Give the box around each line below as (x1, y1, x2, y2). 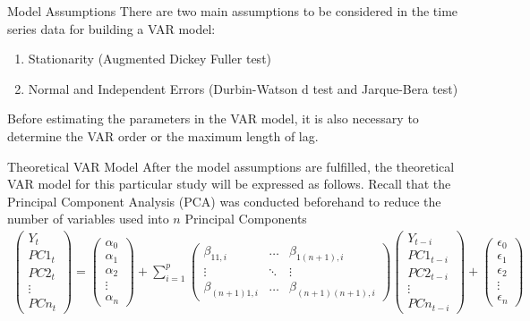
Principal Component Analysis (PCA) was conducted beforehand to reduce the (7, 191, 441, 210)
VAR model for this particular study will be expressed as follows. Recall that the (7, 174, 451, 193)
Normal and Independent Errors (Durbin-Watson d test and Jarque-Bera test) (28, 79, 458, 97)
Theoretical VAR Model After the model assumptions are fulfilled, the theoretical (7, 156, 455, 175)
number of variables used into (7, 209, 169, 228)
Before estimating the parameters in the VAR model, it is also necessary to (7, 109, 419, 128)
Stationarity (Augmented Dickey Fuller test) (28, 49, 272, 68)
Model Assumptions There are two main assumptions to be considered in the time (7, 2, 458, 20)
